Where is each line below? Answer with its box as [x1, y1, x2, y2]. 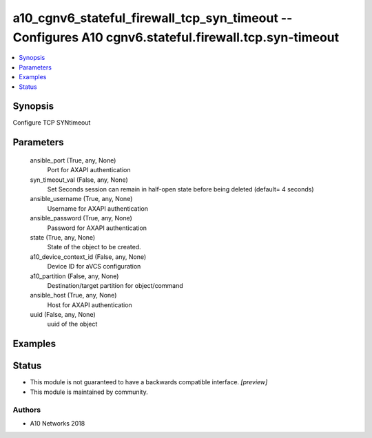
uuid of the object [47, 320, 98, 328]
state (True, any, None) [30, 233, 96, 241]
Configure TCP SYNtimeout [12, 118, 91, 127]
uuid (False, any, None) [30, 311, 96, 319]
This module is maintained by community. [30, 388, 148, 396]
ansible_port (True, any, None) [30, 156, 116, 165]
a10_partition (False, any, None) [30, 272, 119, 280]
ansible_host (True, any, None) [30, 291, 117, 300]
